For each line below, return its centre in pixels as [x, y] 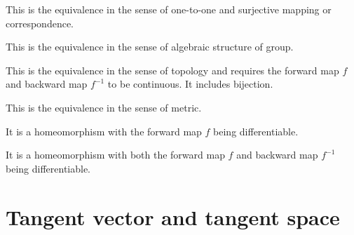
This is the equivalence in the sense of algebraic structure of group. [150, 47]
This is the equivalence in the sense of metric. [104, 107]
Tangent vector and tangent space [173, 216]
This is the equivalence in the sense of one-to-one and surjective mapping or [169, 9]
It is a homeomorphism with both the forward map [115, 155]
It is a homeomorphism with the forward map [104, 131]
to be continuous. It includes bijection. [190, 84]
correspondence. [40, 23]
